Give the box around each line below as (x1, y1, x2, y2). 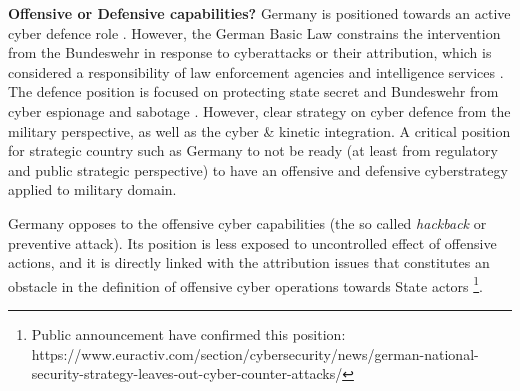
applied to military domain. (8, 179, 177, 200)
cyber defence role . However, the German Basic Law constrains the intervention (8, 22, 501, 43)
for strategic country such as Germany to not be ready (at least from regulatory (8, 140, 498, 161)
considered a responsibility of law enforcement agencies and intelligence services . (8, 61, 504, 82)
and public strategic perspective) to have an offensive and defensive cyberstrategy (8, 159, 508, 180)
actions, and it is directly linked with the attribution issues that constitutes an (8, 252, 490, 273)
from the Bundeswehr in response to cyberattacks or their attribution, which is (8, 42, 492, 63)
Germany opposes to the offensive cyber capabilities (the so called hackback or (8, 212, 487, 233)
